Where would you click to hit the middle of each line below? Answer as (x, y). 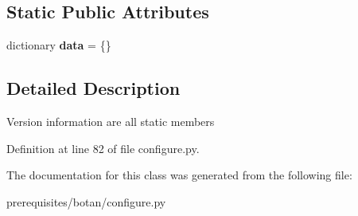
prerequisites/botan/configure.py (86, 201)
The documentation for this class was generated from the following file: (179, 175)
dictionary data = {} (59, 45)
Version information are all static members (111, 121)
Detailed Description (93, 88)
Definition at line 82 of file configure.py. (103, 148)
